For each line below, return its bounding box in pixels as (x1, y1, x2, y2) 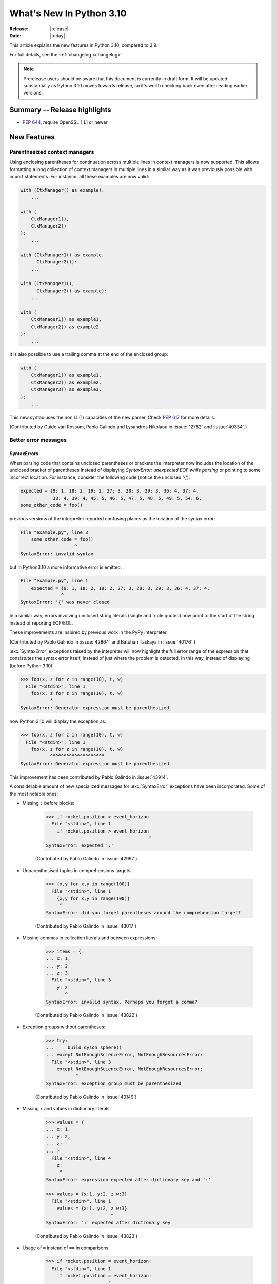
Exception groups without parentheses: (22, 1024, 106, 1030)
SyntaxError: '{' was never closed (20, 599, 110, 606)
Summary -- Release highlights (9, 106, 111, 115)
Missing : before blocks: (22, 800, 74, 806)
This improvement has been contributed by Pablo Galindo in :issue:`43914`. (9, 773, 169, 780)
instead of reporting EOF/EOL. (9, 619, 73, 626)
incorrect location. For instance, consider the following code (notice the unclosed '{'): (9, 474, 190, 480)
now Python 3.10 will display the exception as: (9, 718, 106, 724)
